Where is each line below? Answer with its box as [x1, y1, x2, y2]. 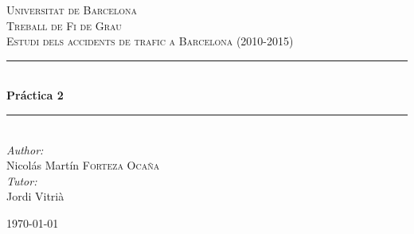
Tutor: [6, 172, 37, 189]
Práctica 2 [6, 87, 64, 103]
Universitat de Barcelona [6, 2, 138, 18]
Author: [6, 141, 44, 158]
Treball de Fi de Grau [6, 17, 122, 33]
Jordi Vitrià [6, 188, 64, 205]
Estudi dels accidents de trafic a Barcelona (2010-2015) [6, 33, 294, 49]
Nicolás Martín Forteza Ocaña [6, 157, 160, 174]
